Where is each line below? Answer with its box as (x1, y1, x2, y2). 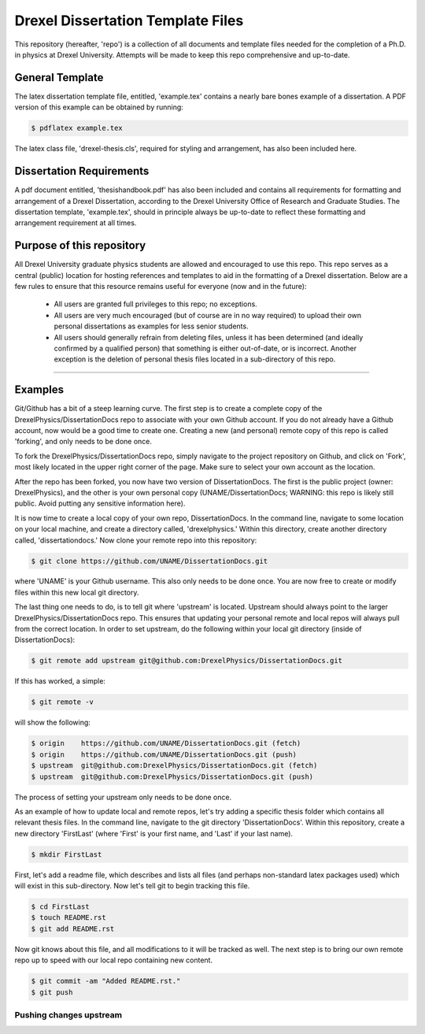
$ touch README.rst (31, 914, 106, 922)
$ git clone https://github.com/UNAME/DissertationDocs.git (31, 556, 268, 565)
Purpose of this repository (14, 239, 146, 252)
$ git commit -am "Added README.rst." (31, 977, 181, 986)
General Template (14, 71, 104, 84)
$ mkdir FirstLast (31, 850, 102, 858)
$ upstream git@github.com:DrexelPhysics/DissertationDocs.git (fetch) (31, 761, 318, 770)
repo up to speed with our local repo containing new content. (14, 955, 213, 965)
